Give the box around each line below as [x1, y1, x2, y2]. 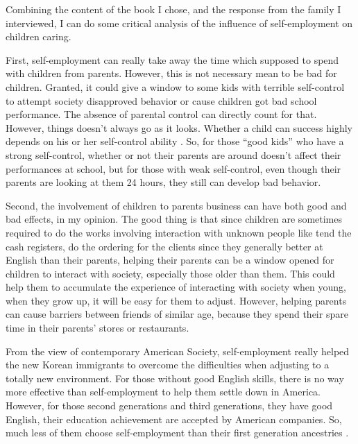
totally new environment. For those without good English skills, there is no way [6, 370, 344, 385]
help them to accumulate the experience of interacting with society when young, [6, 280, 346, 294]
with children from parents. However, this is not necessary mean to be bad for [6, 66, 337, 80]
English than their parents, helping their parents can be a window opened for [6, 253, 334, 267]
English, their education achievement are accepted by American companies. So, [6, 411, 342, 426]
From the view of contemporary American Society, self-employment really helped [6, 343, 350, 358]
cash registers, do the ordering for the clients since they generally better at [6, 239, 323, 253]
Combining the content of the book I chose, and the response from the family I [6, 2, 341, 16]
